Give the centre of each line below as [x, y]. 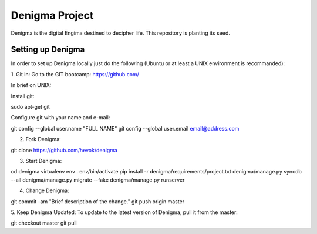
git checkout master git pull [44, 223]
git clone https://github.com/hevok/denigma [64, 150]
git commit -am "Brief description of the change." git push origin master [98, 201]
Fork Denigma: [43, 139]
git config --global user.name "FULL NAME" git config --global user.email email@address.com [125, 128]
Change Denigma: [47, 190]
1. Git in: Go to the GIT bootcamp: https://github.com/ [75, 74]
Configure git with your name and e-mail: [60, 118]
